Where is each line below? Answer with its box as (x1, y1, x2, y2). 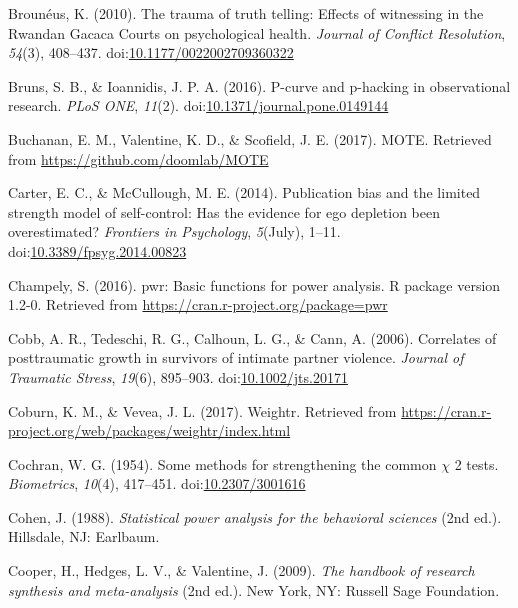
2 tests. (454, 453, 499, 474)
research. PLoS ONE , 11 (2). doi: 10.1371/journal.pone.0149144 (8, 95, 389, 116)
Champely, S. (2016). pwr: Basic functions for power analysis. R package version (8, 274, 501, 295)
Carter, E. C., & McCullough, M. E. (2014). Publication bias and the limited (8, 182, 481, 203)
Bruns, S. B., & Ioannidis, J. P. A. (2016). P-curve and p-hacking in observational (8, 75, 511, 96)
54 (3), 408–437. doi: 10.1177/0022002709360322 (8, 42, 294, 63)
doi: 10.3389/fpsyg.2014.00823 (8, 240, 187, 261)
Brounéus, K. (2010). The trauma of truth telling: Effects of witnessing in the (8, 3, 484, 23)
